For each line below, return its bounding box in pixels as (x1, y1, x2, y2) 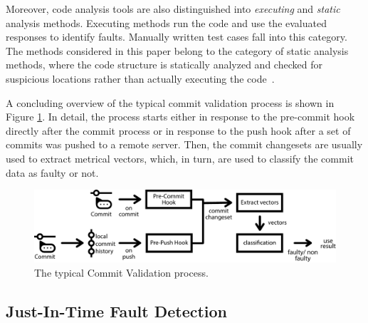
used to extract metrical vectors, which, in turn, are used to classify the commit (6, 150, 354, 165)
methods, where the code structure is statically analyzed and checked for (6, 57, 322, 72)
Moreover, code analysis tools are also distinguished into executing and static (6, 1, 340, 16)
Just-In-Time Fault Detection (6, 299, 228, 322)
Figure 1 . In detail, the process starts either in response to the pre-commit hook (6, 109, 355, 124)
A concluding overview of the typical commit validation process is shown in (6, 95, 335, 110)
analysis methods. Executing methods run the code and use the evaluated (6, 15, 327, 30)
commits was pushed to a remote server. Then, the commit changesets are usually (6, 137, 363, 152)
